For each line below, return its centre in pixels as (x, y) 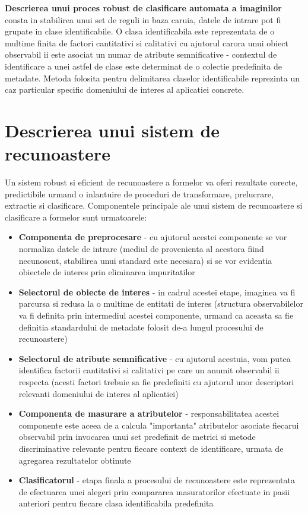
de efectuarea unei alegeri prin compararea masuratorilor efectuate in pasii (154, 491)
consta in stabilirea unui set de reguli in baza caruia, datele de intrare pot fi (143, 19)
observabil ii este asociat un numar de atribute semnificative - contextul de (141, 54)
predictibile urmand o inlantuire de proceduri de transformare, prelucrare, (139, 193)
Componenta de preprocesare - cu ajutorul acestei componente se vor (153, 237)
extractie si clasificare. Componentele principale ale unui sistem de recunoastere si (154, 205)
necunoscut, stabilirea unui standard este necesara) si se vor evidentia (145, 260)
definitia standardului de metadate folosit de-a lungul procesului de (141, 327)
